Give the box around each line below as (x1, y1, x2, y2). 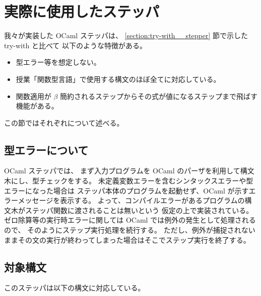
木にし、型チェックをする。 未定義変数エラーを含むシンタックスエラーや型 (4, 175, 253, 186)
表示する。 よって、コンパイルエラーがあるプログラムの (60, 195, 245, 206)
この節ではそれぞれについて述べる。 (4, 117, 124, 128)
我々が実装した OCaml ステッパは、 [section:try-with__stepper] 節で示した (4, 30, 248, 41)
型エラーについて (4, 142, 89, 157)
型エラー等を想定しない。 (16, 57, 101, 67)
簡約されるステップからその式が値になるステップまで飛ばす (60, 90, 258, 101)
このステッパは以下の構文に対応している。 (4, 282, 145, 293)
